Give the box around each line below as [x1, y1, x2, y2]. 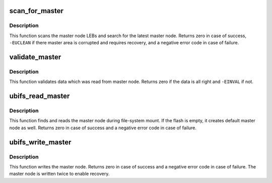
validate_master [9, 53, 61, 61]
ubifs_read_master [9, 92, 70, 101]
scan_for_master [9, 7, 64, 15]
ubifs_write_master [9, 138, 72, 146]
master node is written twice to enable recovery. [9, 171, 110, 177]
